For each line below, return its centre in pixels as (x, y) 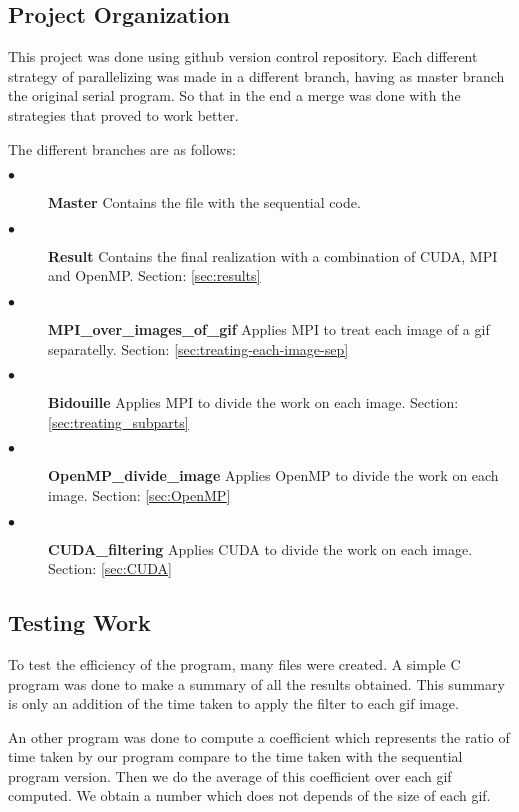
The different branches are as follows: (122, 148)
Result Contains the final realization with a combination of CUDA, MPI (273, 255)
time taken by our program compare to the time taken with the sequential (235, 756)
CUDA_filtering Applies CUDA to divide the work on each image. (260, 548)
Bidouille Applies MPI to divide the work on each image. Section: (253, 402)
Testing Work (79, 622)
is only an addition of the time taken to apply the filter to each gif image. (233, 703)
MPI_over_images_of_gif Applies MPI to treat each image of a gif (269, 328)
